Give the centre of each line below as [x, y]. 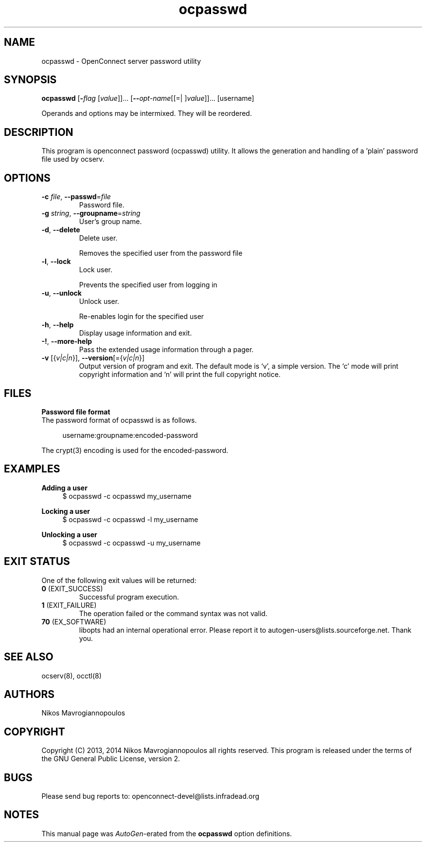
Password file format [76, 412]
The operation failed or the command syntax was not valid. [173, 613]
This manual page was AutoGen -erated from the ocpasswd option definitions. [167, 833]
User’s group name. [110, 222]
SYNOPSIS [30, 80]
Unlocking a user [69, 534]
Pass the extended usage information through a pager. [166, 350]
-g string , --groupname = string [91, 213]
